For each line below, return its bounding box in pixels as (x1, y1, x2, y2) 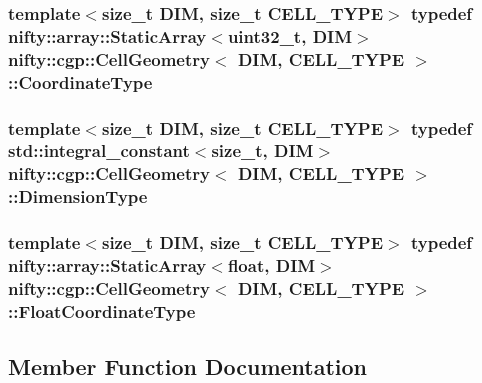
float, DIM (227, 253, 316, 278)
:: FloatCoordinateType (8, 298, 196, 323)
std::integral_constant (8, 138, 190, 163)
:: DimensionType (8, 184, 148, 209)
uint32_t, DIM (227, 23, 353, 48)
